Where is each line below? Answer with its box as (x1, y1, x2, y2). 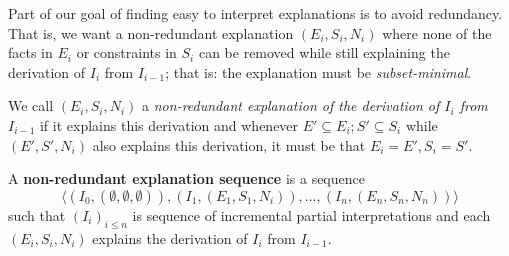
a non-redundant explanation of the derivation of (142, 95, 440, 116)
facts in (8, 42, 53, 63)
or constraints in (76, 42, 177, 63)
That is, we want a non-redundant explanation (8, 22, 294, 43)
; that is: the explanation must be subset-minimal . (165, 61, 472, 82)
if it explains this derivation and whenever (39, 114, 299, 135)
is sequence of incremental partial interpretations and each (132, 204, 491, 225)
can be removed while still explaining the (198, 42, 450, 63)
